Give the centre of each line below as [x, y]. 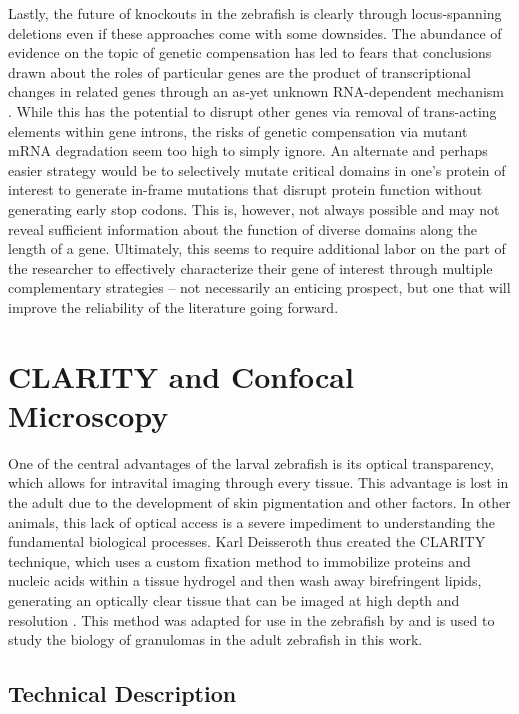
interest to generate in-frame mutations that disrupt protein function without [245, 189]
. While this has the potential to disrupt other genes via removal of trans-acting [252, 110]
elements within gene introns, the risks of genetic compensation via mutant [238, 130]
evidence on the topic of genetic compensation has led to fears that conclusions [250, 52]
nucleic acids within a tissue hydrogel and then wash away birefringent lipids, [245, 580]
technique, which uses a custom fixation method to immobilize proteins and [239, 560]
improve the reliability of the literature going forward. [173, 306]
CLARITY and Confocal [181, 375]
